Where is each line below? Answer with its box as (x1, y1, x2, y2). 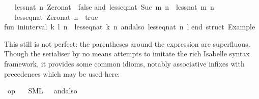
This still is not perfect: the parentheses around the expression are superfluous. (4, 38, 250, 49)
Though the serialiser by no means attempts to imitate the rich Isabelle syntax (4, 48, 250, 59)
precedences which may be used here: (4, 68, 120, 79)
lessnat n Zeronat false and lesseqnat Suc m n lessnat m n (14, 2, 214, 12)
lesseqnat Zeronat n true (14, 11, 98, 22)
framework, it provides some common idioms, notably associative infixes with (4, 58, 245, 69)
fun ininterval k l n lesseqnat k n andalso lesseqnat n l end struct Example (4, 21, 255, 32)
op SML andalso (7, 85, 77, 96)
